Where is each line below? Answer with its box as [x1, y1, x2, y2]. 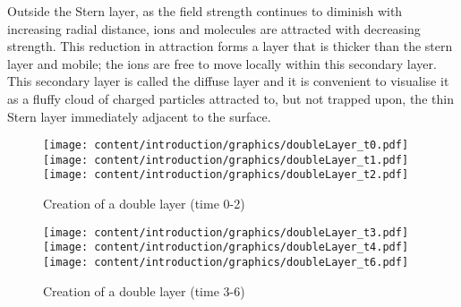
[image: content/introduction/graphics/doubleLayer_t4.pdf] [43, 241, 409, 254]
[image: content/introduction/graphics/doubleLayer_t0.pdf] [43, 139, 409, 152]
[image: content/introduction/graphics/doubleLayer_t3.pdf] [43, 226, 409, 239]
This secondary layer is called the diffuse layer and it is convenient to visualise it [7, 72, 449, 90]
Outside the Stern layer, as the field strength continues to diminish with [7, 2, 403, 20]
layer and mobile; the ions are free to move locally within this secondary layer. [7, 54, 437, 72]
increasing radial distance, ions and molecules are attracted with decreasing [7, 19, 421, 38]
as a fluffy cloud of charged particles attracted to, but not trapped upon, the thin [7, 89, 454, 107]
